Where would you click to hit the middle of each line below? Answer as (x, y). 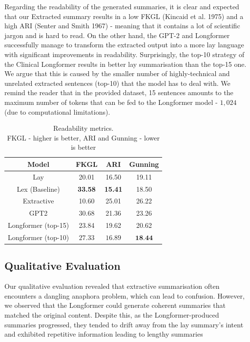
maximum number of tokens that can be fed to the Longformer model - (111, 102)
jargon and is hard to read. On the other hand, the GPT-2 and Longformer (117, 35)
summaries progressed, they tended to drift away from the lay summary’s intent (124, 324)
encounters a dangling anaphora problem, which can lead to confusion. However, (125, 295)
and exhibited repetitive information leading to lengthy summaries (104, 334)
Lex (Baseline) (38, 189)
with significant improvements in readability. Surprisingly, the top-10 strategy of (125, 54)
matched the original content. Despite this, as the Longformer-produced (112, 315)
